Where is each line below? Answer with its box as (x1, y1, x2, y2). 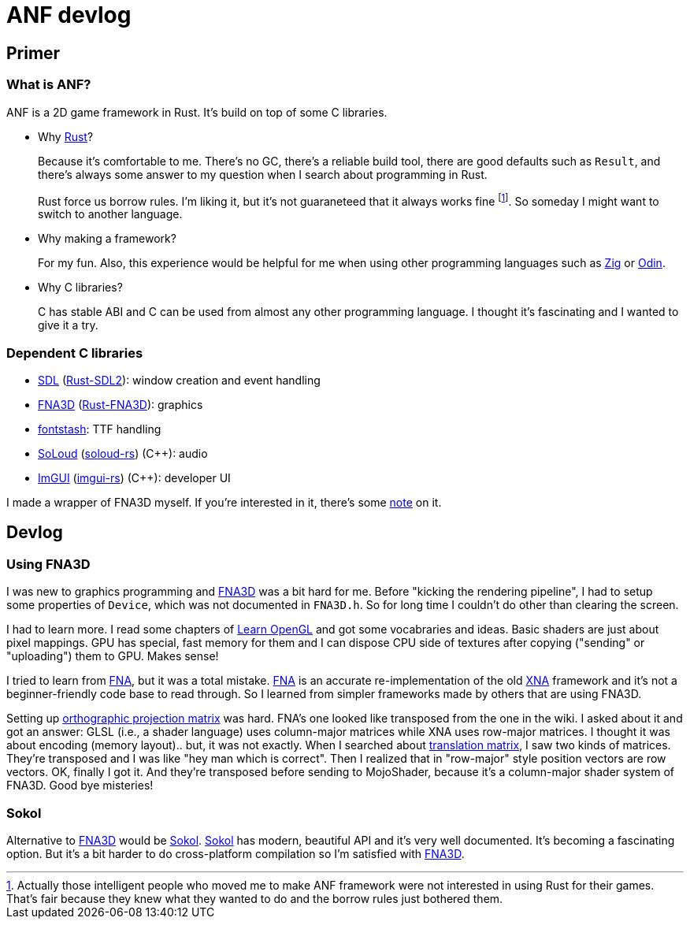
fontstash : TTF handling (38, 422, 161, 436)
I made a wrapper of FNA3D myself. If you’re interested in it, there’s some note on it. (6, 495, 442, 509)
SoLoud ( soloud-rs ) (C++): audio (38, 446, 208, 460)
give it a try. (38, 318, 98, 332)
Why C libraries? (38, 280, 123, 295)
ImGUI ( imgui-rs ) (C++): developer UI (38, 470, 231, 485)
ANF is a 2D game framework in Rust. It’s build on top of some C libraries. (6, 105, 388, 119)
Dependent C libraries (6, 344, 143, 361)
